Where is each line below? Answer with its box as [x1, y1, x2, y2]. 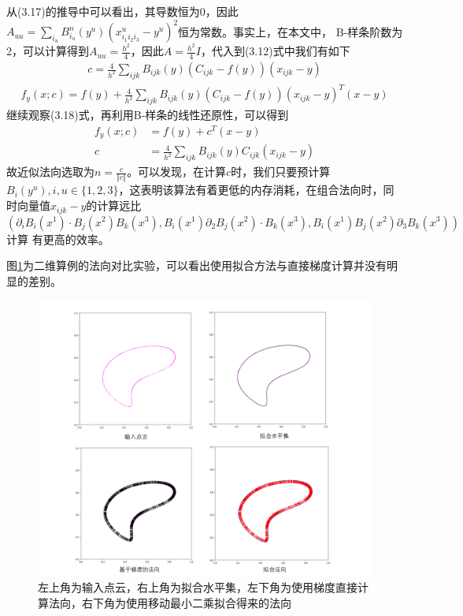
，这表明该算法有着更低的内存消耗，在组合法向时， [118, 181, 383, 198]
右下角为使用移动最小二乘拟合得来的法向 [81, 594, 291, 610]
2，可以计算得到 [6, 43, 89, 59]
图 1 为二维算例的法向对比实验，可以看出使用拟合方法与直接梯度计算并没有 [6, 257, 387, 274]
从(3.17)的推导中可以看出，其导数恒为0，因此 [6, 3, 239, 19]
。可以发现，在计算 [127, 163, 227, 180]
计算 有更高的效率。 [6, 230, 109, 247]
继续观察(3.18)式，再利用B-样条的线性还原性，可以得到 [6, 106, 289, 123]
